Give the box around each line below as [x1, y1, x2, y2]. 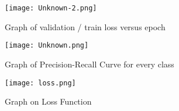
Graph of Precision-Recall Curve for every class [5, 58, 174, 70]
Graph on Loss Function [5, 95, 92, 108]
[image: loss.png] [5, 78, 76, 87]
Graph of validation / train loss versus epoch [5, 20, 166, 33]
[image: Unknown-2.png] [5, 4, 97, 12]
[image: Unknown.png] [5, 41, 89, 50]
